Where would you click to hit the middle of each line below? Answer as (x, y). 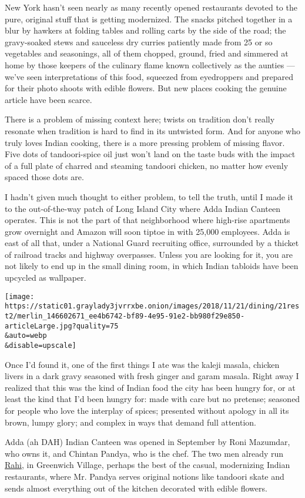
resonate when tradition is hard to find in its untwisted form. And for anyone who (152, 130)
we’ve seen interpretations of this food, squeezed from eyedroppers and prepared (149, 76)
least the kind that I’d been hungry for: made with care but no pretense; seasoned (152, 399)
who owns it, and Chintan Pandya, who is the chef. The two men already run (144, 453)
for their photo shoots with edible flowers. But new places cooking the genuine (146, 88)
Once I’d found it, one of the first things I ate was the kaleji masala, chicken (142, 364)
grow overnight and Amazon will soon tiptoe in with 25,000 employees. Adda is (148, 231)
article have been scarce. (48, 99)
